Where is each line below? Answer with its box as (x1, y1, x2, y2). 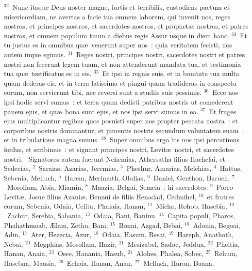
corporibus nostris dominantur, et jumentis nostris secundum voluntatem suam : (4, 125, 244, 135)
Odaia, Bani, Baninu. (93, 211, 157, 221)
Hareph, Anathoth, (177, 229, 234, 240)
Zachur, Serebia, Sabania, (7, 211, 83, 221)
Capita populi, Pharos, (168, 211, 235, 221)
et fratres (207, 191, 235, 201)
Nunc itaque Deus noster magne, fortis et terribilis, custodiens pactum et (12, 2, 230, 12)
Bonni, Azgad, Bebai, (118, 220, 183, 230)
